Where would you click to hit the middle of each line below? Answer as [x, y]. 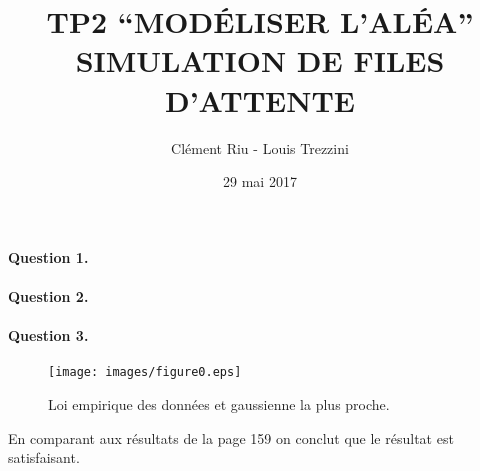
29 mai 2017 [260, 181]
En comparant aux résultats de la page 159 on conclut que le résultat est [231, 437]
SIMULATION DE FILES [260, 60]
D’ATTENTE [259, 99]
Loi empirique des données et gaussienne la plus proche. [219, 403]
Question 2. [48, 295]
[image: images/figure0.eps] [145, 372]
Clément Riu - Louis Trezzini [260, 147]
